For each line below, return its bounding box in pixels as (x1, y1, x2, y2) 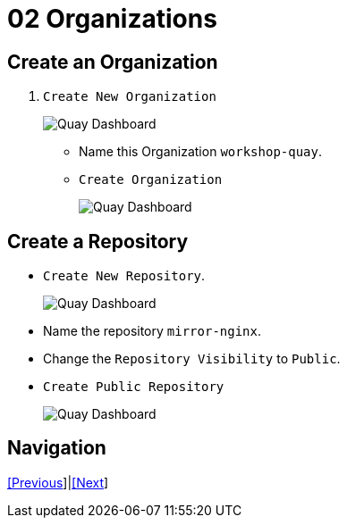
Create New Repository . (43, 268, 206, 284)
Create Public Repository (43, 379, 224, 395)
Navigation (7, 437, 106, 460)
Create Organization (79, 172, 223, 187)
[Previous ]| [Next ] (7, 474, 109, 490)
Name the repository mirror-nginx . (43, 323, 262, 339)
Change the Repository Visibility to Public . (43, 351, 341, 367)
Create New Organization (43, 89, 216, 104)
